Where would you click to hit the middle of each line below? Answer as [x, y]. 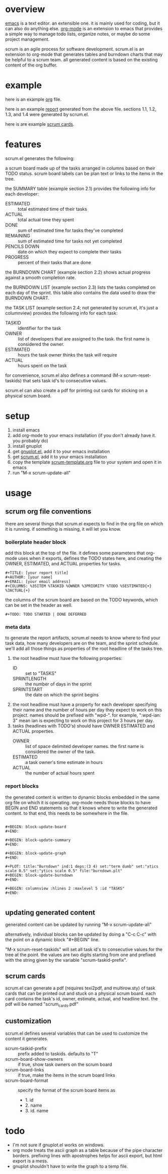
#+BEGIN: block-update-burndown [39, 875]
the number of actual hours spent [60, 773]
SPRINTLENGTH [29, 679]
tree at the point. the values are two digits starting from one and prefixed [80, 955]
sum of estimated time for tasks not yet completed [70, 241]
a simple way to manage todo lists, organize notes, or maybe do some [78, 34]
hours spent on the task [42, 365]
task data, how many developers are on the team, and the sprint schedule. [82, 643]
